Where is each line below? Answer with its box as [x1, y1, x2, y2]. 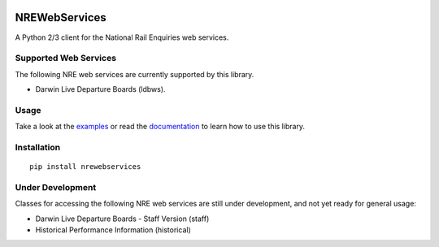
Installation [15, 141, 61, 153]
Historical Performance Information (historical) [35, 225, 191, 235]
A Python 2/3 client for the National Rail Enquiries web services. [15, 32, 229, 42]
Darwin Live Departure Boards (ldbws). [35, 84, 166, 94]
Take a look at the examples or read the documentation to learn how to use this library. [15, 122, 305, 132]
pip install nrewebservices [29, 162, 141, 171]
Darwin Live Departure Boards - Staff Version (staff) [35, 214, 210, 223]
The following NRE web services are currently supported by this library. [15, 69, 254, 79]
